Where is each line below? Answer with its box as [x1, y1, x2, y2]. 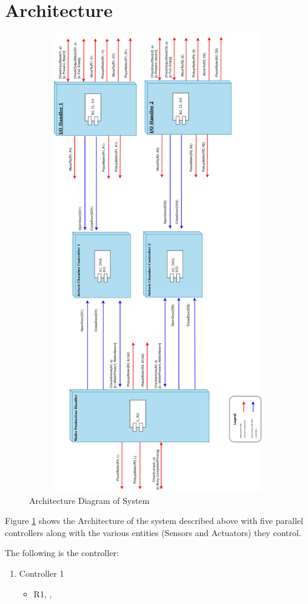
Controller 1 [19, 566, 64, 579]
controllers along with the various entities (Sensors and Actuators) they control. [5, 526, 301, 539]
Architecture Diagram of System [29, 494, 150, 506]
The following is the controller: [5, 546, 119, 559]
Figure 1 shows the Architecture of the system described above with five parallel [5, 514, 303, 527]
